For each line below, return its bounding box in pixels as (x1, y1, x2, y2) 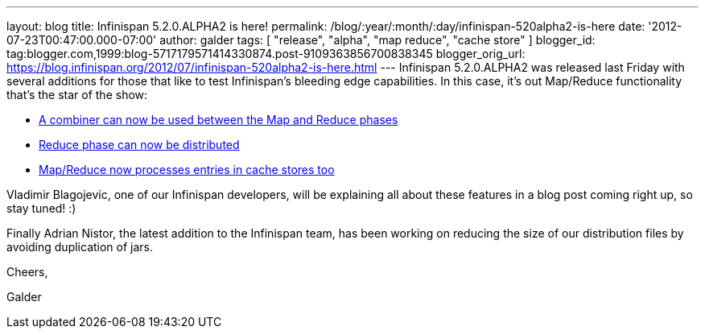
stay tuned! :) (6, 201, 76, 215)
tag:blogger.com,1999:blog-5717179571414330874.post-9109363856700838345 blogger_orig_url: (6, 47, 526, 60)
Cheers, (6, 265, 48, 279)
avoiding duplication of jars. (6, 240, 154, 254)
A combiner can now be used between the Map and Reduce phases (39, 113, 398, 126)
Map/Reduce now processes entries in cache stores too (39, 163, 335, 176)
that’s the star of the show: (6, 88, 148, 101)
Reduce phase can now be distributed (39, 138, 240, 151)
